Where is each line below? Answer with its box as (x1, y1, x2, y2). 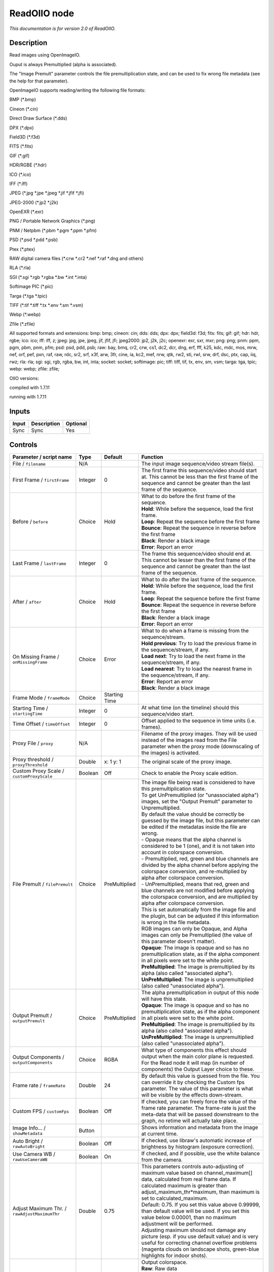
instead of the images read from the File (141, 736, 237, 743)
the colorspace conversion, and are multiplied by (141, 893, 258, 900)
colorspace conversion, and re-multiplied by (141, 868, 247, 875)
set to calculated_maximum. (141, 1195, 209, 1202)
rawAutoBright (12, 1144, 45, 1149)
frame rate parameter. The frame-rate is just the (141, 1104, 256, 1111)
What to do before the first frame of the (141, 493, 236, 500)
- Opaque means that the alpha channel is (141, 836, 242, 843)
